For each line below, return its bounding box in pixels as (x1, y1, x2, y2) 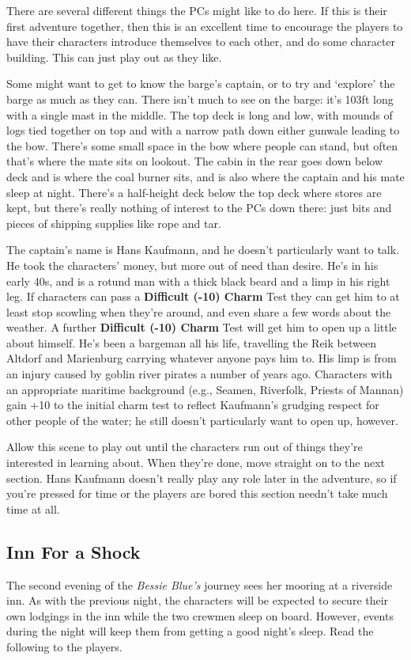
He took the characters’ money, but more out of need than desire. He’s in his (6, 256, 379, 273)
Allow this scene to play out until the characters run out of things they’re (6, 438, 363, 455)
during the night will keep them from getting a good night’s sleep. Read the (6, 623, 374, 639)
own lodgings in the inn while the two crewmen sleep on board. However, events (6, 607, 394, 624)
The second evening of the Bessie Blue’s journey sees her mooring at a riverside (6, 576, 393, 593)
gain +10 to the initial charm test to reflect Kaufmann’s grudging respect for (6, 396, 379, 413)
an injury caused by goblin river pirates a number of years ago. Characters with (6, 366, 393, 382)
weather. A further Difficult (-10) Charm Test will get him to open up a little (6, 319, 397, 336)
